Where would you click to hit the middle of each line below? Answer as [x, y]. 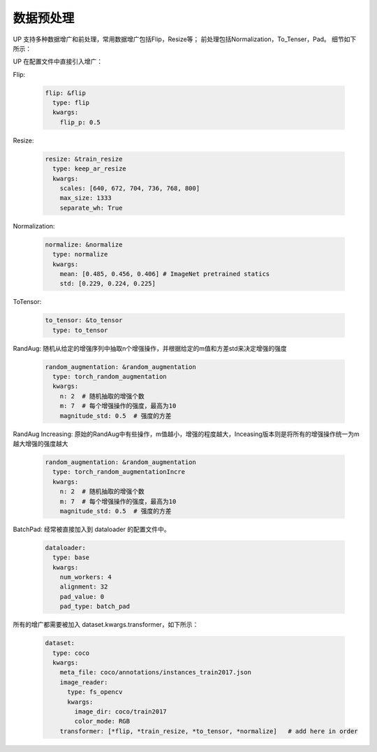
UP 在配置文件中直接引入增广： [58, 62]
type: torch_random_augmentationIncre [119, 472]
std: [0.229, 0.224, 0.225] [108, 284]
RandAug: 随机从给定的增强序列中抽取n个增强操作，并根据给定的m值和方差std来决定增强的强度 [150, 348]
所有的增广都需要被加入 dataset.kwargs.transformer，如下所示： [106, 625]
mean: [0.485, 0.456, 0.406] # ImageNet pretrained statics [165, 274]
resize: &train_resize [84, 159]
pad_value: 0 [82, 596]
